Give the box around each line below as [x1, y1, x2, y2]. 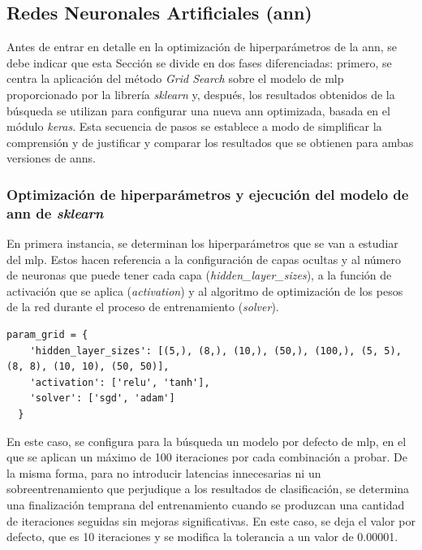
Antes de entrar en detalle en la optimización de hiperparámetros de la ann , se [6, 38, 398, 55]
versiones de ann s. [6, 149, 96, 167]
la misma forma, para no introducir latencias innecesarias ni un [6, 464, 321, 481]
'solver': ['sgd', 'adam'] [29, 392, 175, 405]
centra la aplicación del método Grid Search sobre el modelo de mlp [6, 70, 344, 87]
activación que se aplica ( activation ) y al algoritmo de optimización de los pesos [6, 282, 403, 299]
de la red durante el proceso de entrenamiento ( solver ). [6, 298, 279, 315]
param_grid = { [6, 329, 88, 341]
